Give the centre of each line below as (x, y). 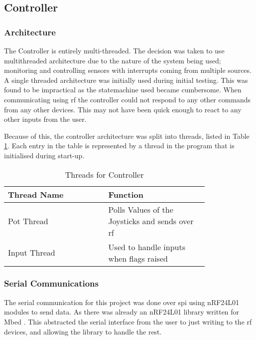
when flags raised (138, 258)
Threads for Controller (104, 174)
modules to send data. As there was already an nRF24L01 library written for (122, 312)
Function (126, 194)
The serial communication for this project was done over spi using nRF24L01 (122, 302)
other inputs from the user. (45, 119)
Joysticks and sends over (151, 221)
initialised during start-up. (44, 155)
